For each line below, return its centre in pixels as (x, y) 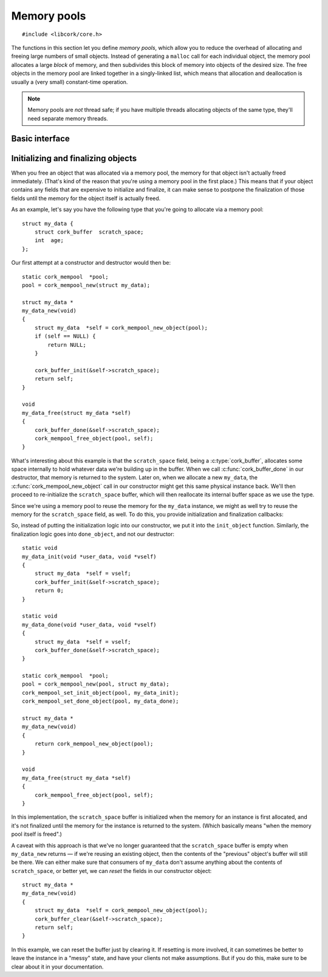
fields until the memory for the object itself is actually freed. (86, 198)
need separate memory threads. (68, 118)
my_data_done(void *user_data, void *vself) (90, 624)
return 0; (49, 591)
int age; (49, 241)
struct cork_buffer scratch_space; (89, 232)
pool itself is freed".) (36, 834)
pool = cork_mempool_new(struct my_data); (86, 285)
